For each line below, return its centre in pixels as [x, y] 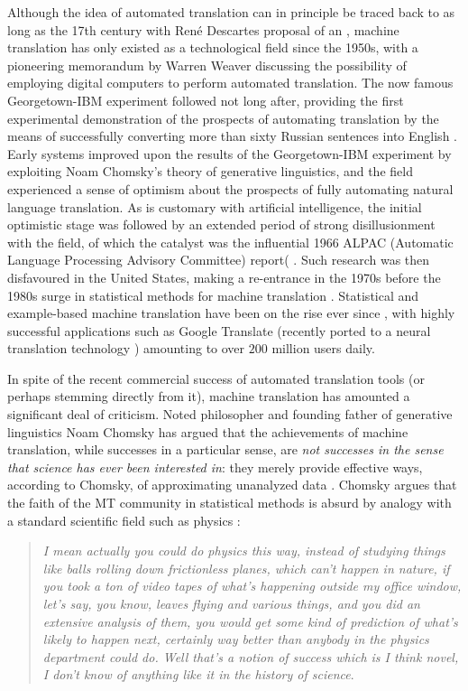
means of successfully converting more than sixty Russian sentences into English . [232, 136]
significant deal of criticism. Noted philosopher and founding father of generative [230, 414]
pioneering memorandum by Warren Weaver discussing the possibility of [207, 65]
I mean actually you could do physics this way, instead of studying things [244, 551]
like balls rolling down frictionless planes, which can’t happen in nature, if [246, 568]
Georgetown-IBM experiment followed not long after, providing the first [206, 100]
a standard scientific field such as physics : [124, 520]
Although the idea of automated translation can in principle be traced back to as [231, 12]
